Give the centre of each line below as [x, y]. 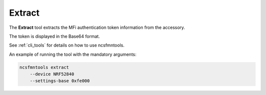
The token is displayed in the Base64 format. [55, 36]
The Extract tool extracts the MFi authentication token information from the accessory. [97, 27]
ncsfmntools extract [44, 67]
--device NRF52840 [52, 74]
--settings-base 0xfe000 [60, 81]
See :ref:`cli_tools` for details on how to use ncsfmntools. [67, 45]
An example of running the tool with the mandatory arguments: [73, 54]
